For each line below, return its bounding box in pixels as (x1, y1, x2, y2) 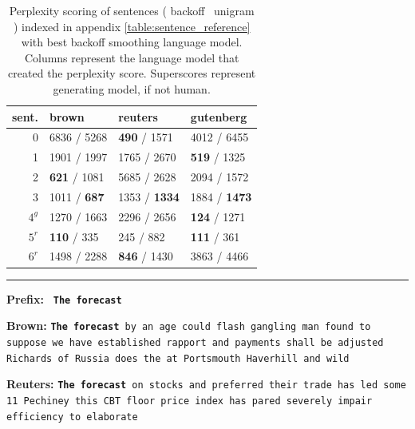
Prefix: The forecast (6, 290, 122, 307)
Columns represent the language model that (24, 49, 239, 66)
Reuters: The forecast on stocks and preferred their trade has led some (6, 375, 406, 392)
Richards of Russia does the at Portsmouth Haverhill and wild (6, 352, 350, 364)
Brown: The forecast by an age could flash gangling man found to (6, 317, 371, 334)
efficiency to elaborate (6, 411, 138, 423)
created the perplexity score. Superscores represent (8, 65, 256, 81)
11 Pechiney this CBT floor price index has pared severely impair (6, 395, 373, 407)
